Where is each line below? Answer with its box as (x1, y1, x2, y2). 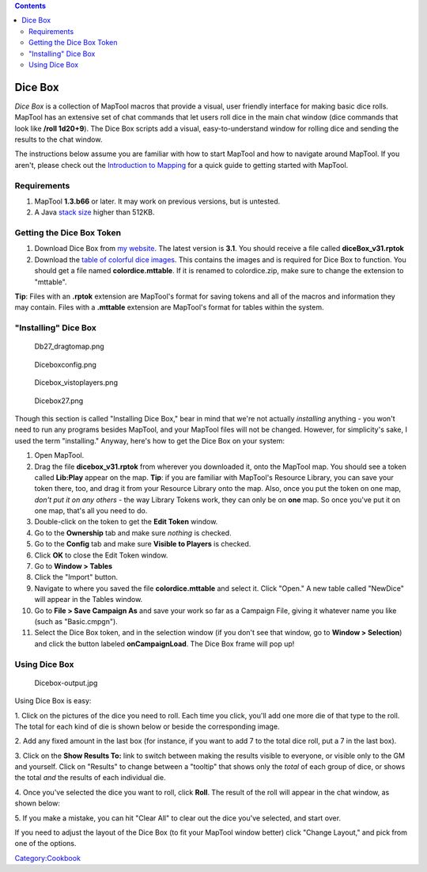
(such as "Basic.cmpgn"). (34, 616, 118, 626)
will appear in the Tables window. (34, 595, 143, 604)
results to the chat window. (14, 135, 103, 144)
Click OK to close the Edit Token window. (34, 550, 168, 560)
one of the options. (14, 839, 77, 848)
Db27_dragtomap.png (34, 341, 104, 352)
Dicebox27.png (34, 396, 84, 406)
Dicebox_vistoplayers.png (34, 378, 119, 387)
